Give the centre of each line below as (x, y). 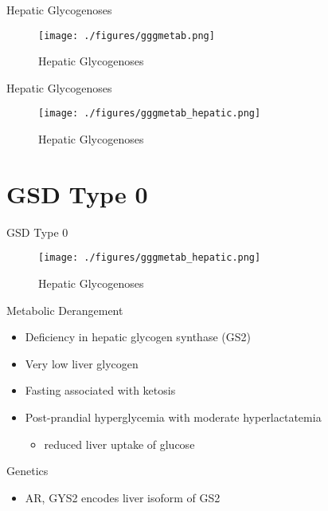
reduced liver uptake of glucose (119, 444)
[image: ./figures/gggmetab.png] (127, 35)
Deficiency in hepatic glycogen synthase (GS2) (138, 337)
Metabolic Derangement (65, 310)
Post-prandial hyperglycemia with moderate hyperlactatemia (173, 417)
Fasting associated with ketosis (100, 390)
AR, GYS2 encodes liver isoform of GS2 (123, 497)
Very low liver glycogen (82, 363)
